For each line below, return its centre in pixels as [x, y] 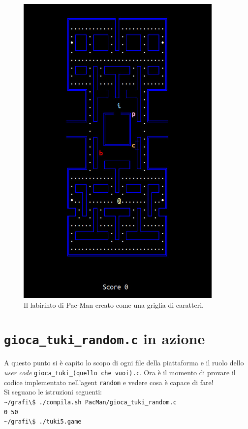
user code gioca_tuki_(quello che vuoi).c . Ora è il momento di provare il [120, 373]
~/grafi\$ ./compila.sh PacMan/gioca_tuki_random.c [90, 402]
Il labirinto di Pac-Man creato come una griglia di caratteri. [114, 304]
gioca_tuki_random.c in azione [105, 339]
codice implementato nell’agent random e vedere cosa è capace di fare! [109, 382]
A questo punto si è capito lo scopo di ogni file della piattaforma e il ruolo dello [124, 363]
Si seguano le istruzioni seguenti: [53, 392]
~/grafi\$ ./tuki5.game [43, 422]
